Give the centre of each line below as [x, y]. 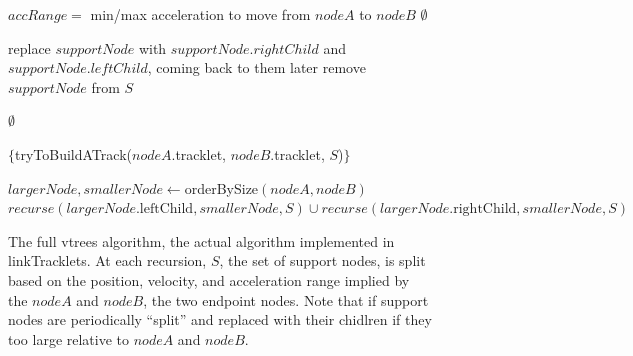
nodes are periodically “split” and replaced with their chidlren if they [220, 319]
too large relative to [69, 338]
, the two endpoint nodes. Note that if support [286, 299]
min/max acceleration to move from [200, 14]
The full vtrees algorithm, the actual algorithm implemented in [201, 240]
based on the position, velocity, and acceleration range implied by [209, 279]
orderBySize [221, 187]
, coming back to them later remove [256, 67]
